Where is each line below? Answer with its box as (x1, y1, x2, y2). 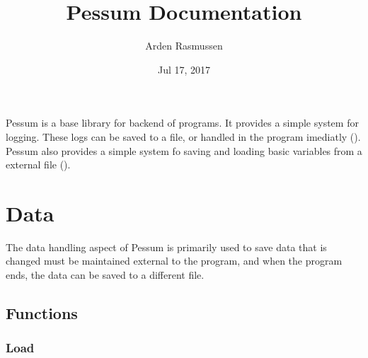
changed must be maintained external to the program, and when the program (6, 253, 343, 268)
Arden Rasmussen (145, 38, 223, 53)
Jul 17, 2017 (157, 62, 211, 76)
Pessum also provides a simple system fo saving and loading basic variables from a (6, 143, 362, 158)
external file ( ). (6, 157, 71, 172)
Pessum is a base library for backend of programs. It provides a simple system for (6, 115, 359, 130)
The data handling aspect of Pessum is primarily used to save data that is (6, 239, 327, 254)
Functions (6, 301, 78, 323)
